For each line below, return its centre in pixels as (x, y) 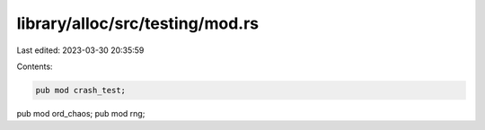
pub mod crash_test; (80, 90)
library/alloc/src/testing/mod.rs (138, 23)
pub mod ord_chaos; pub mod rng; (81, 113)
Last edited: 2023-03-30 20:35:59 (80, 50)
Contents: (35, 66)
